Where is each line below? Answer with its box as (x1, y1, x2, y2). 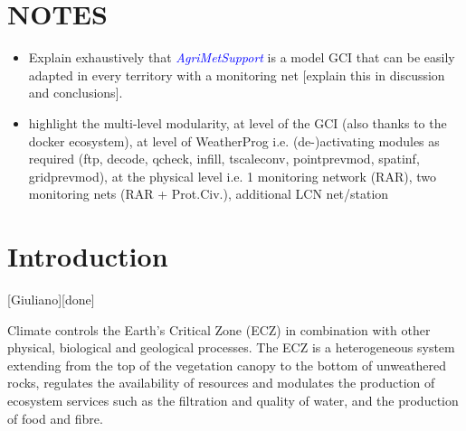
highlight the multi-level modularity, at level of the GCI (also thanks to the (28, 113, 447, 132)
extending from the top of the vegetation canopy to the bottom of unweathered (7, 355, 447, 374)
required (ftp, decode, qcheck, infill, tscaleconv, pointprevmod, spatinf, (28, 149, 420, 168)
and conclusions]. (28, 83, 123, 102)
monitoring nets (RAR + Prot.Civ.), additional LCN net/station (28, 184, 389, 203)
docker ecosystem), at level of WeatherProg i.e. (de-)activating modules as (28, 131, 440, 150)
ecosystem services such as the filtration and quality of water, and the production (7, 390, 459, 409)
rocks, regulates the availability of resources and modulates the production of (7, 373, 435, 392)
